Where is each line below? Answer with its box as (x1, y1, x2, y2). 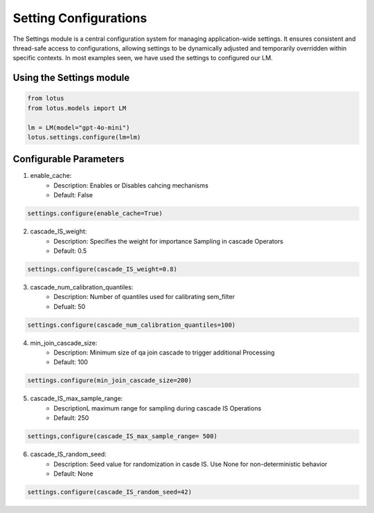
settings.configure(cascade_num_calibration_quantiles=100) (27, 321, 236, 329)
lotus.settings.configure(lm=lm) (27, 133, 141, 141)
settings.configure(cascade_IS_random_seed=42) (27, 488, 192, 496)
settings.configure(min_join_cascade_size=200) (27, 377, 192, 384)
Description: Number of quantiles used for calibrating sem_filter (53, 293, 235, 301)
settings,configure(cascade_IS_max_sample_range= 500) (27, 433, 217, 440)
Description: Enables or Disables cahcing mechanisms (53, 181, 209, 190)
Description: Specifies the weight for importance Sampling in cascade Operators (53, 237, 284, 245)
